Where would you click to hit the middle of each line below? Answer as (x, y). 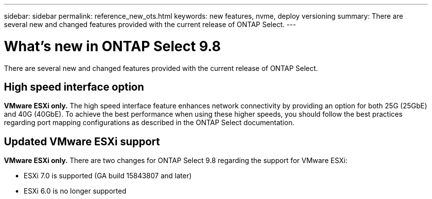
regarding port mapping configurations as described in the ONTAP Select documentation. (149, 123)
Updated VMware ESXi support (82, 141)
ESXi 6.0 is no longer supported (75, 191)
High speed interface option (74, 87)
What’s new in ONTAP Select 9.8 (112, 46)
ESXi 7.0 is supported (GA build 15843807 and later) (108, 176)
